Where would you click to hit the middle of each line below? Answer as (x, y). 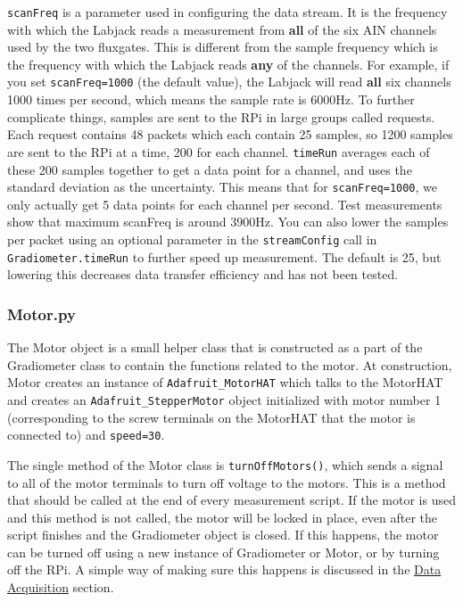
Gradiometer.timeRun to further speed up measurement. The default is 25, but (224, 256)
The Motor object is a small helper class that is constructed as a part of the (215, 347)
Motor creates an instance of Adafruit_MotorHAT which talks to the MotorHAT (225, 382)
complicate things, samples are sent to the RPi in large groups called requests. (221, 116)
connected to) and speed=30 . (86, 435)
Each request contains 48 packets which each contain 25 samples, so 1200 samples (230, 134)
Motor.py (41, 313)
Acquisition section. (61, 587)
